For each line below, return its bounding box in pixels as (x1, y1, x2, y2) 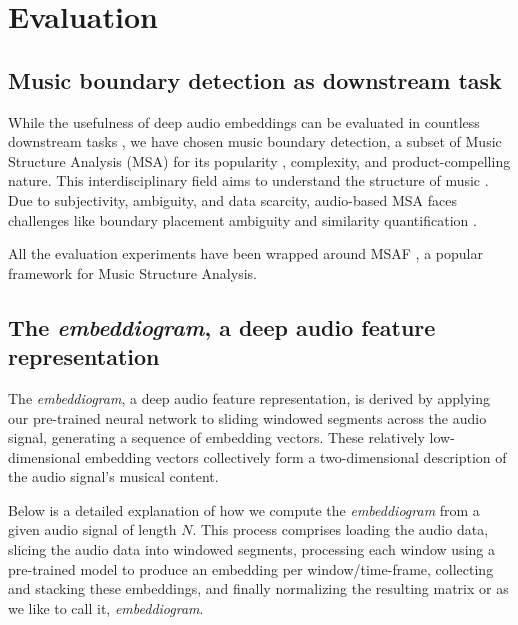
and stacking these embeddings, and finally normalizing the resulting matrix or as (8, 578, 509, 599)
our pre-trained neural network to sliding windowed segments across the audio (8, 407, 487, 428)
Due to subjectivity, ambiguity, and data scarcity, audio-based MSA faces (8, 189, 457, 210)
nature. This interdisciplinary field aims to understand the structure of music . (8, 170, 489, 191)
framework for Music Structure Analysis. (8, 262, 257, 283)
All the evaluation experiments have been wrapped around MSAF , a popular (8, 243, 483, 264)
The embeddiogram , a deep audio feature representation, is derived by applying (8, 387, 491, 408)
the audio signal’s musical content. (8, 466, 219, 487)
